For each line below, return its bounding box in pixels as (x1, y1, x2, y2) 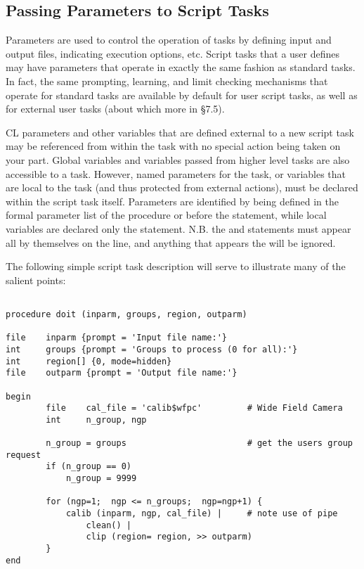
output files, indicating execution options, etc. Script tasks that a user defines (6, 46, 340, 60)
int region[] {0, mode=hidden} (6, 356, 172, 366)
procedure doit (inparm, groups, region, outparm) (6, 309, 247, 319)
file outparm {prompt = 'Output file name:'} (6, 368, 238, 378)
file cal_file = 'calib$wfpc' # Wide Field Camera (46, 403, 343, 414)
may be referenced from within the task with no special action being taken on (6, 139, 341, 153)
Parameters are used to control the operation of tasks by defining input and (6, 32, 332, 47)
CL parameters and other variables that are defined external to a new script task (6, 124, 354, 139)
